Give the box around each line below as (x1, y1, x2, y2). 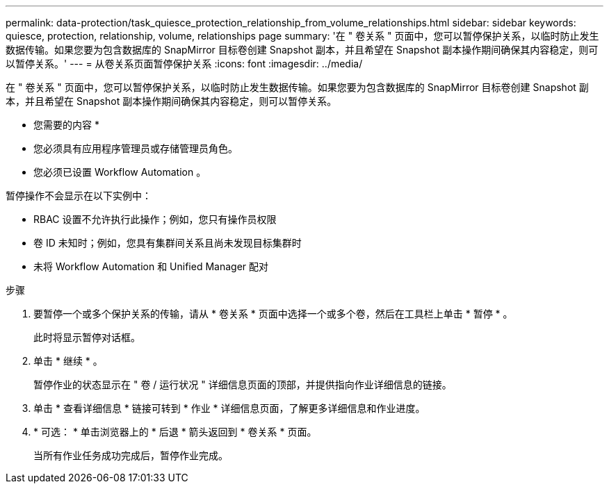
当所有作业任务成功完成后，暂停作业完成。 (33, 449, 228, 461)
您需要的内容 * (33, 119, 99, 131)
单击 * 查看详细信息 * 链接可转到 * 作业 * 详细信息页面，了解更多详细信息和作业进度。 (33, 402, 425, 414)
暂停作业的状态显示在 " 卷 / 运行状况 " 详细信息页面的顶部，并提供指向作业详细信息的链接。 (33, 379, 452, 390)
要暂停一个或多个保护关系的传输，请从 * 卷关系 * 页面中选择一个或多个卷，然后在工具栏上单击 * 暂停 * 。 (33, 308, 513, 320)
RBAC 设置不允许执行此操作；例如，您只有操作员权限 (33, 213, 277, 225)
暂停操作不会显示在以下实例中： (6, 190, 152, 201)
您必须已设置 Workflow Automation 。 (33, 166, 206, 178)
